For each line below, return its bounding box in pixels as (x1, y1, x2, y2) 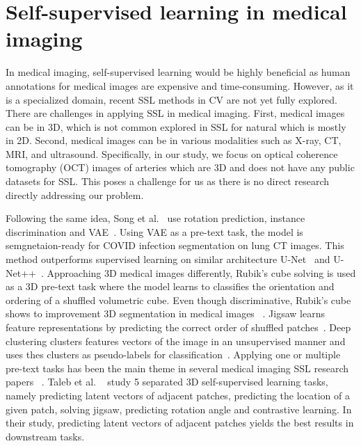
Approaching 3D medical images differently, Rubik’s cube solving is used (47, 265, 356, 280)
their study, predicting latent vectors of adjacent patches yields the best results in (6, 415, 354, 430)
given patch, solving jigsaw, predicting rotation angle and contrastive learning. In (6, 401, 352, 416)
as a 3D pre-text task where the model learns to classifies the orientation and (6, 279, 335, 294)
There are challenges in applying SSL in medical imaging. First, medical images (6, 106, 345, 120)
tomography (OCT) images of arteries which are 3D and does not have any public (6, 160, 355, 175)
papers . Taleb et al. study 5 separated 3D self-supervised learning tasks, (6, 374, 328, 389)
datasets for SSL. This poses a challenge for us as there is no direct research (6, 174, 330, 189)
